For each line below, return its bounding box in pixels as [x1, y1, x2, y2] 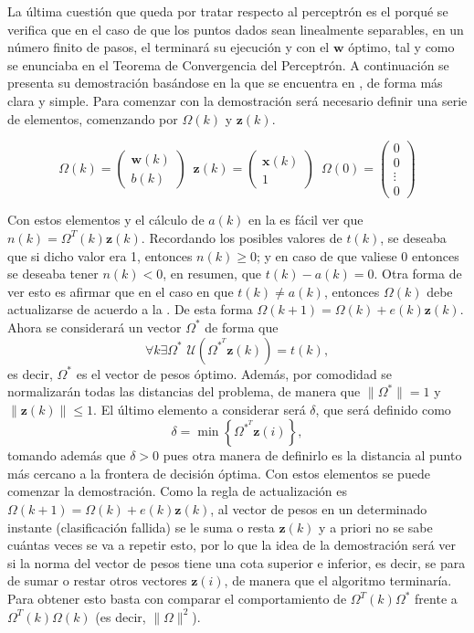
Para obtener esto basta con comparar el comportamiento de [7, 589, 347, 608]
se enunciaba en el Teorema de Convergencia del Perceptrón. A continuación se [7, 55, 449, 74]
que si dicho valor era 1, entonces [7, 246, 193, 265]
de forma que [205, 317, 279, 336]
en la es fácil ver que [248, 210, 363, 229]
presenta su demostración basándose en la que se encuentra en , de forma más [7, 73, 443, 92]
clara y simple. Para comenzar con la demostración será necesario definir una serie [7, 90, 468, 110]
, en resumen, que [163, 264, 262, 283]
